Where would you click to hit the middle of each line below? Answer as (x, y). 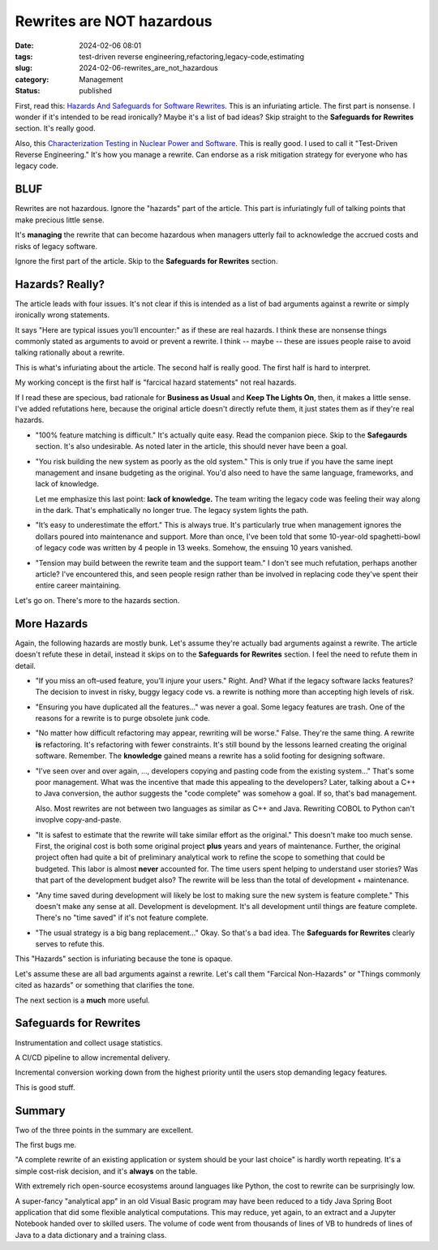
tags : (24, 56)
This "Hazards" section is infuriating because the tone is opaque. (124, 959)
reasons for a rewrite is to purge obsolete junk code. (123, 718)
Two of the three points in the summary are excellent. (104, 1130)
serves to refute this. (70, 944)
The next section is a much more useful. (82, 1000)
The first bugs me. (46, 1145)
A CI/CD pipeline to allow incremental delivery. (92, 1057)
